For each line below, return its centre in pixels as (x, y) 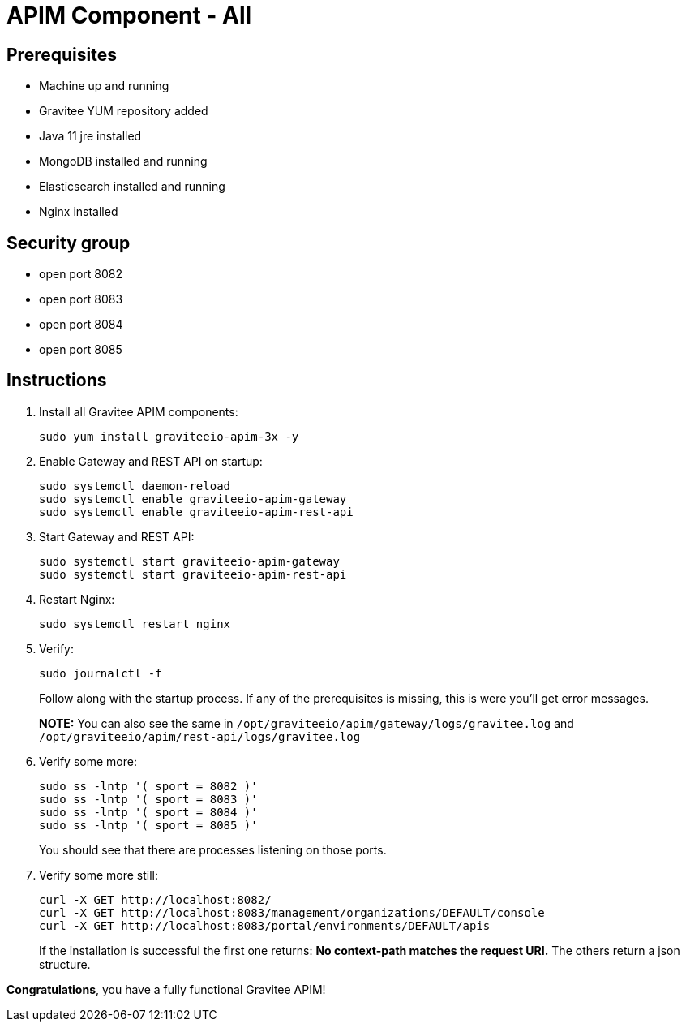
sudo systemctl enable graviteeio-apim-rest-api (196, 512)
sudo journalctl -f (101, 673)
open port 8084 (81, 325)
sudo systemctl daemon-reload (135, 486)
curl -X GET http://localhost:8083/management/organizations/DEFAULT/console (292, 912)
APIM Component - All (129, 15)
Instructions (57, 381)
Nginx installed (79, 212)
